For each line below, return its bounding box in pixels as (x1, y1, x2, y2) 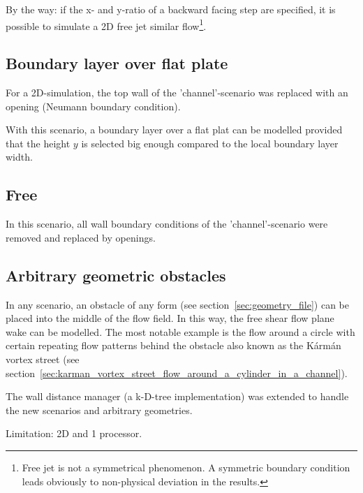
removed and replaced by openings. (6, 230, 156, 244)
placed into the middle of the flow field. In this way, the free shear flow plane (6, 311, 334, 325)
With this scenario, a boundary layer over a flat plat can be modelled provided (6, 122, 343, 137)
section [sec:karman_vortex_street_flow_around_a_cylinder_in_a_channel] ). (6, 365, 348, 380)
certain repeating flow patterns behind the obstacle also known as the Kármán (6, 338, 341, 353)
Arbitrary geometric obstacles (6, 264, 226, 286)
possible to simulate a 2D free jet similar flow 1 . (6, 16, 207, 33)
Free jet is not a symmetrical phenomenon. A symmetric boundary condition (22, 459, 350, 474)
